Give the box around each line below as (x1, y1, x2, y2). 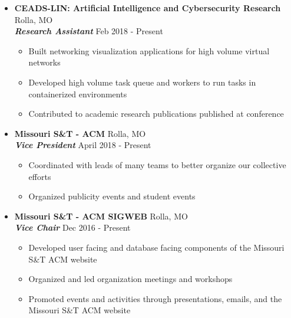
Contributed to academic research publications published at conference (28, 107, 284, 120)
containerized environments (28, 87, 127, 100)
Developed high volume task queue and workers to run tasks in (28, 76, 256, 88)
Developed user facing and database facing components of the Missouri (28, 241, 285, 253)
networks (28, 56, 61, 68)
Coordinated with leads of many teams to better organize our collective (28, 158, 286, 171)
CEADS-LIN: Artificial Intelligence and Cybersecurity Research (14, 2, 281, 14)
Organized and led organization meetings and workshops (28, 273, 233, 285)
